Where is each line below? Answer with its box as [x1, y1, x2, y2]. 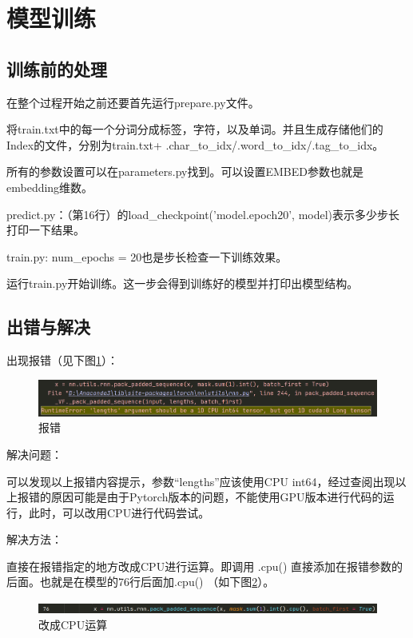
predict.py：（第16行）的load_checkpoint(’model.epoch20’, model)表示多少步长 [6, 205, 400, 222]
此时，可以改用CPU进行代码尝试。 [28, 504, 210, 520]
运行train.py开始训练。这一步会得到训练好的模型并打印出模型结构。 [6, 275, 359, 292]
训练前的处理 [6, 56, 107, 81]
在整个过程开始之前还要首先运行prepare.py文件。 [6, 94, 260, 110]
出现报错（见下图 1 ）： [6, 352, 118, 369]
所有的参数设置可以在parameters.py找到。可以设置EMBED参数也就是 [6, 163, 364, 180]
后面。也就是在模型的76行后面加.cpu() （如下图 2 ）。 [6, 573, 275, 590]
